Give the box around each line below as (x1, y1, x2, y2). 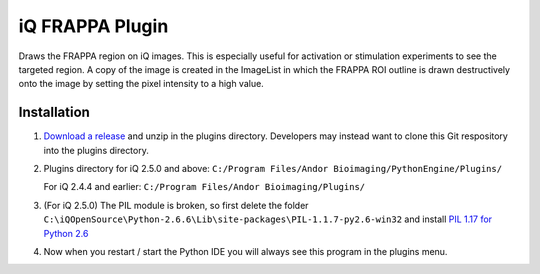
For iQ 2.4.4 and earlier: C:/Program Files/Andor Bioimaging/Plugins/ (43, 181, 365, 193)
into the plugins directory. (43, 144, 149, 156)
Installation (18, 104, 90, 121)
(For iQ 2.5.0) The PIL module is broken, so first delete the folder (43, 199, 309, 211)
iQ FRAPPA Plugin (18, 15, 169, 37)
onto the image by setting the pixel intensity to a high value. (18, 78, 264, 90)
